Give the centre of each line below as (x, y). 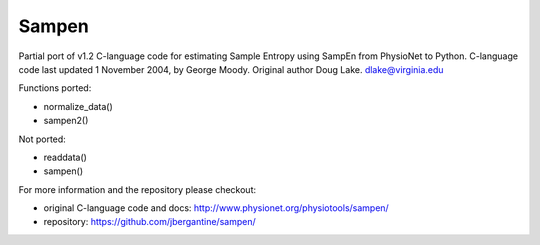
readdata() (65, 157)
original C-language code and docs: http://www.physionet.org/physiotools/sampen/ (216, 208)
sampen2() (66, 121)
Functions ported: (55, 88)
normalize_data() (78, 106)
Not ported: (42, 139)
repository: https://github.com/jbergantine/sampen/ (149, 222)
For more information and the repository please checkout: (137, 189)
